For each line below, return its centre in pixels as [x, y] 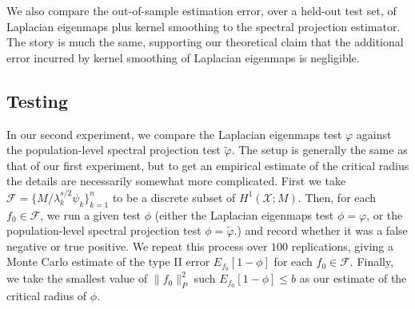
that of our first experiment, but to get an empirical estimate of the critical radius [208, 165]
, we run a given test [91, 214]
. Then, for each [337, 197]
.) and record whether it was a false [321, 230]
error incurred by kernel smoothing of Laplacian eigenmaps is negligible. [183, 57]
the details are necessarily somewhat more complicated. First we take [176, 181]
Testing [37, 100]
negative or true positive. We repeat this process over [137, 246]
